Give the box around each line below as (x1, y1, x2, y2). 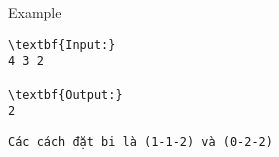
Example (8, 2, 62, 22)
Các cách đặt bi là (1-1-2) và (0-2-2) (8, 134, 273, 149)
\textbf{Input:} (8, 37, 116, 52)
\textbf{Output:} (8, 87, 123, 102)
